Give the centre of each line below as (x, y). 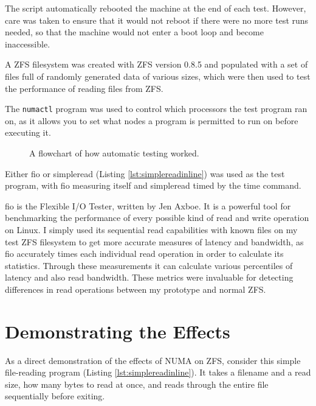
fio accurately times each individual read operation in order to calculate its (144, 254)
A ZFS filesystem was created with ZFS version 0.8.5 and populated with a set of (156, 64)
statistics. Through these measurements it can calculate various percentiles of (149, 265)
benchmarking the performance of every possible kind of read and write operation (157, 218)
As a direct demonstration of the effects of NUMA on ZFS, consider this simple (153, 360)
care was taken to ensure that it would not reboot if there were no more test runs (157, 20)
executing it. (28, 132)
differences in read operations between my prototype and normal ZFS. (136, 289)
